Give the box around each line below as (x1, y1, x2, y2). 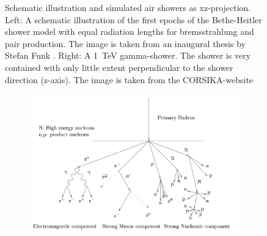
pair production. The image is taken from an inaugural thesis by (5, 37, 246, 50)
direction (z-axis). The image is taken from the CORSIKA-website (5, 73, 254, 86)
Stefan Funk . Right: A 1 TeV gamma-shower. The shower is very (5, 49, 251, 62)
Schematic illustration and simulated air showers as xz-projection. (5, 1, 251, 13)
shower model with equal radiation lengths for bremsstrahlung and (5, 25, 254, 38)
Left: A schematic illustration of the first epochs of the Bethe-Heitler (5, 13, 262, 26)
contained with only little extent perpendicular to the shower (5, 61, 233, 73)
